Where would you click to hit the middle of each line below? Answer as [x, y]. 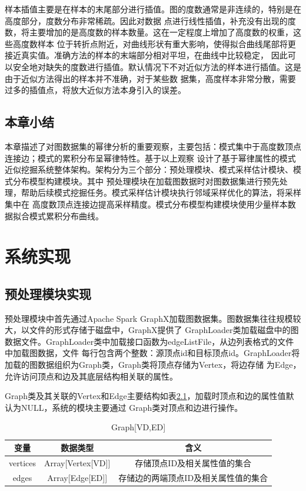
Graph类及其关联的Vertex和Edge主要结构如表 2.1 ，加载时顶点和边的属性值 [145, 396]
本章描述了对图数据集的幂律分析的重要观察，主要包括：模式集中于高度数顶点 [153, 146]
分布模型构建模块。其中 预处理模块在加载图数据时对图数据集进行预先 [146, 181]
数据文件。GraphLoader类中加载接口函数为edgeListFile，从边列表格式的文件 [149, 341]
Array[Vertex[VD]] [77, 462]
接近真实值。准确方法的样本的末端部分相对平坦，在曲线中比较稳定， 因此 [146, 55]
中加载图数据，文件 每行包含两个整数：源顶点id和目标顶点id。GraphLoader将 [152, 353]
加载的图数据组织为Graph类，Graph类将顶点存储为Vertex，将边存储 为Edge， [153, 365]
